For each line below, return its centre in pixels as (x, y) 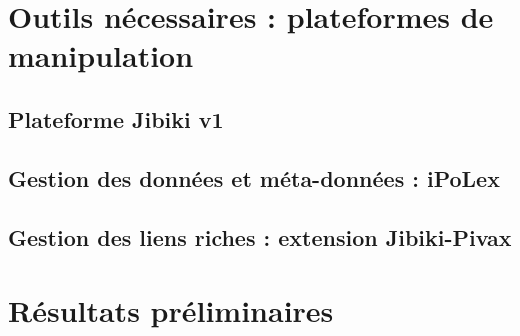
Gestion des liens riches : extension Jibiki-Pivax (260, 236)
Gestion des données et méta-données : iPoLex (254, 177)
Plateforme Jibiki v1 (116, 118)
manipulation (101, 55)
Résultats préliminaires (171, 310)
